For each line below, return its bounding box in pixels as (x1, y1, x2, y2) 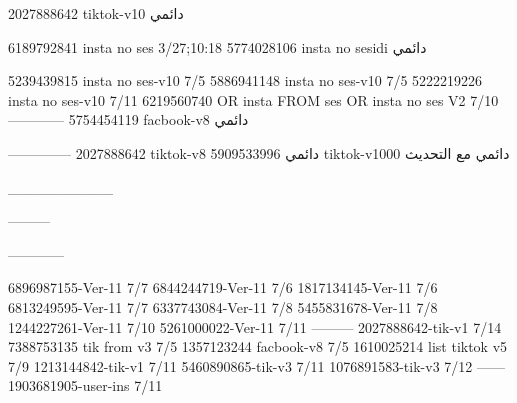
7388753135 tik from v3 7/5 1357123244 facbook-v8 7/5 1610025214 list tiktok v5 (8, 336, 508, 357)
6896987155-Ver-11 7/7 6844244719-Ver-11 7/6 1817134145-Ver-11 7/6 (8, 277, 438, 298)
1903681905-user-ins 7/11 (8, 375, 163, 396)
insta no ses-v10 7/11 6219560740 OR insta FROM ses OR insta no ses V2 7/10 (8, 89, 499, 110)
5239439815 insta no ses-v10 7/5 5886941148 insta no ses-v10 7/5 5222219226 (8, 70, 483, 91)
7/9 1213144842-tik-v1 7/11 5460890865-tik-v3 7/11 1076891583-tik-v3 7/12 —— (8, 355, 505, 376)
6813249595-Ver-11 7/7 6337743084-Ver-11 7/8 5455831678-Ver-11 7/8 (8, 296, 438, 317)
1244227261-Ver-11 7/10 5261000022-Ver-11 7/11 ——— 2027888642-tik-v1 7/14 (8, 316, 502, 337)
